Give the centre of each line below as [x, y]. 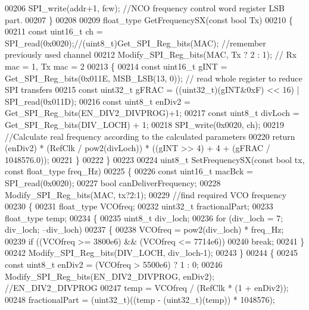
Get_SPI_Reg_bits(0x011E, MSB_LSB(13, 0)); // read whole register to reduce [154, 78]
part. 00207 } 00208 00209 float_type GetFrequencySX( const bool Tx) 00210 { [149, 19]
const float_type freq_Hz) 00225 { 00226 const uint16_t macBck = [129, 171]
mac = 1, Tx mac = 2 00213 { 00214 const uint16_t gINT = [116, 66]
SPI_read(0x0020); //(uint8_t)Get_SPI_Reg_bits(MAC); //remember [135, 43]
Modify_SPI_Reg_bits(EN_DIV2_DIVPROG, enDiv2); [110, 276]
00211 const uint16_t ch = [54, 31]
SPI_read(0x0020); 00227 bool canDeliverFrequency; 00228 [113, 182]
